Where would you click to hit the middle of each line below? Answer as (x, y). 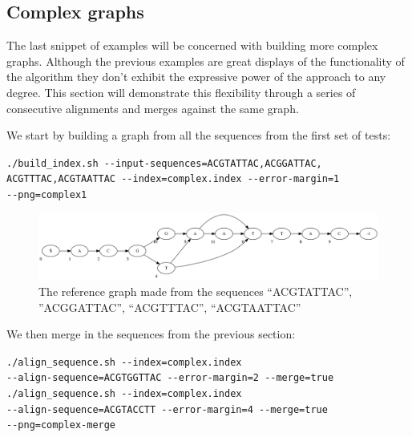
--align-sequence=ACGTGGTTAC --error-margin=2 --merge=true (170, 378)
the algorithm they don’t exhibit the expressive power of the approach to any (196, 77)
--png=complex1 (47, 195)
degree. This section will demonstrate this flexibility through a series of (181, 92)
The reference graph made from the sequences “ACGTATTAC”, (196, 291)
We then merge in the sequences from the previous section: (151, 334)
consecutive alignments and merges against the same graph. (153, 108)
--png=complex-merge (61, 425)
